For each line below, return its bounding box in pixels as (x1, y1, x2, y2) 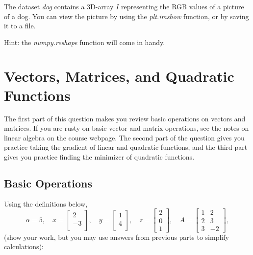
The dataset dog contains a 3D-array (4, 1, 114, 11)
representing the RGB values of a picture (121, 1, 244, 11)
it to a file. (4, 21, 36, 31)
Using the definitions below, (4, 198, 88, 209)
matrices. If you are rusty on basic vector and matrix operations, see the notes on (4, 123, 249, 133)
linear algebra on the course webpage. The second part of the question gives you (4, 132, 245, 142)
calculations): (4, 241, 44, 252)
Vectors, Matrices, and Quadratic (4, 66, 234, 86)
